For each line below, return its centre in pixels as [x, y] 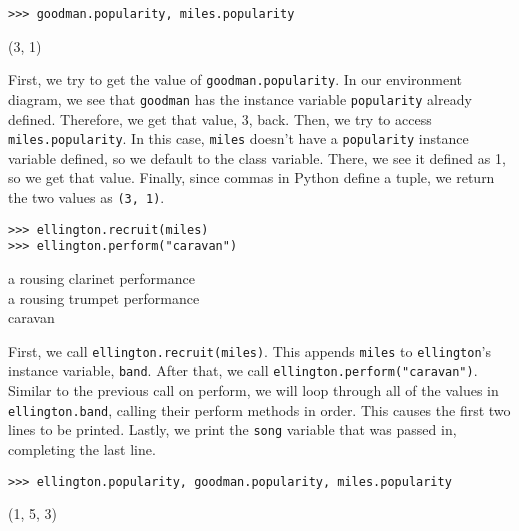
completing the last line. [82, 448]
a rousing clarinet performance [101, 277]
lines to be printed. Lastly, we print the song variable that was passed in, [232, 429]
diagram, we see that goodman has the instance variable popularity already [240, 98]
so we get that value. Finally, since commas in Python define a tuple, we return [251, 177]
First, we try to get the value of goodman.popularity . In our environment [235, 79]
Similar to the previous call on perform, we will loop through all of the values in [253, 390]
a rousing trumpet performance [104, 297]
